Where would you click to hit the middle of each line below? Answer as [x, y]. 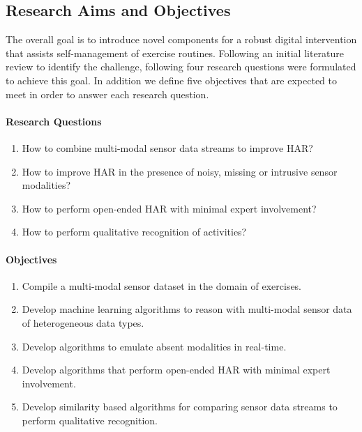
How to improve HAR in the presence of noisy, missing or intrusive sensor [180, 171]
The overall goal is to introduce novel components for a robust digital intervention [181, 39]
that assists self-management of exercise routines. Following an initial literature [175, 53]
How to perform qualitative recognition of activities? [134, 232]
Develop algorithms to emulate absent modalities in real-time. [154, 346]
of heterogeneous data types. [83, 322]
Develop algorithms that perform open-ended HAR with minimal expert [176, 370]
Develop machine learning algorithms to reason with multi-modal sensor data [187, 309]
